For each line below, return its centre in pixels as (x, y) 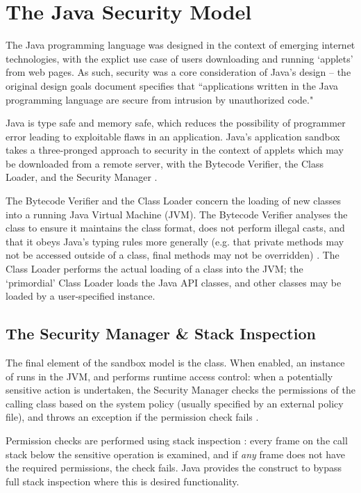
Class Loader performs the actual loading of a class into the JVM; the (154, 269)
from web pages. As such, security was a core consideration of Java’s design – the (178, 72)
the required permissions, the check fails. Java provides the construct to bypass (174, 468)
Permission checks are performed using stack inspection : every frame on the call (177, 440)
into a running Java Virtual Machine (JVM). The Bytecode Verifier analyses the (177, 214)
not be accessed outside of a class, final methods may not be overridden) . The (173, 255)
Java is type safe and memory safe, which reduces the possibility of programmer (176, 123)
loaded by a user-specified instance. (81, 296)
